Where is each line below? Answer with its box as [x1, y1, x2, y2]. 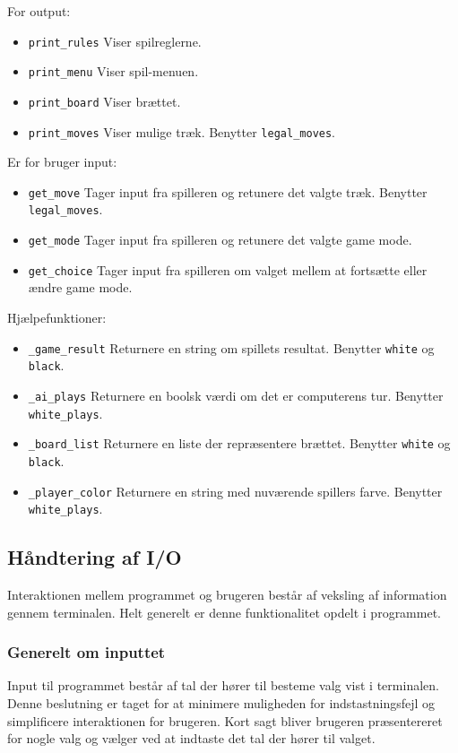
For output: [7, 2, 71, 20]
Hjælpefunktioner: [7, 308, 107, 327]
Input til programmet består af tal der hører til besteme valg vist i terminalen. [7, 676, 439, 695]
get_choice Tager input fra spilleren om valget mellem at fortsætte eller [28, 260, 428, 279]
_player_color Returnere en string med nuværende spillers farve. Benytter [28, 481, 443, 500]
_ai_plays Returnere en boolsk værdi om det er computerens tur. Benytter [28, 385, 444, 404]
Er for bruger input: [7, 152, 117, 171]
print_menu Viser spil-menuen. [28, 62, 199, 81]
